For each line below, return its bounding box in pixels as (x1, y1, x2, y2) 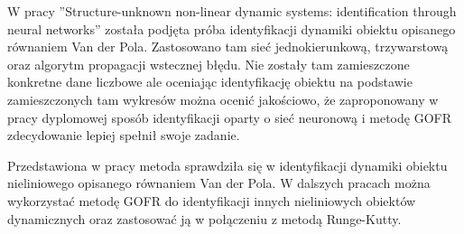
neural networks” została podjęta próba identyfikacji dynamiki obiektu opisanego (7, 19, 456, 38)
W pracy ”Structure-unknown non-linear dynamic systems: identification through (7, 2, 457, 20)
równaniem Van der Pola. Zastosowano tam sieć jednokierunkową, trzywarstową (7, 37, 449, 56)
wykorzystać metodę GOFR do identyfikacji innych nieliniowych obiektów (7, 191, 416, 210)
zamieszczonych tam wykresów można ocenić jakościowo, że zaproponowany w (7, 89, 439, 108)
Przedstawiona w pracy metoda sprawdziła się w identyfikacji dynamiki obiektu (7, 155, 448, 174)
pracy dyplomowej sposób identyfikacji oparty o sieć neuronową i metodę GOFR (7, 108, 451, 126)
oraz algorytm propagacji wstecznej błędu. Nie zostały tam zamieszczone (7, 54, 410, 73)
